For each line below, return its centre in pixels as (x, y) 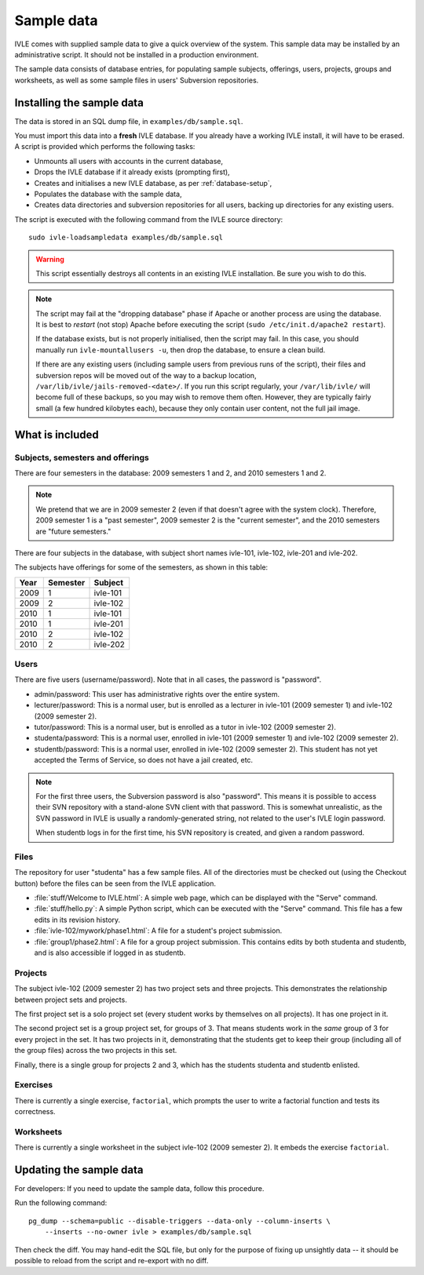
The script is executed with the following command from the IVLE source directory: (149, 219)
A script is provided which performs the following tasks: (105, 147)
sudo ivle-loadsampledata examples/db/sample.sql (126, 238)
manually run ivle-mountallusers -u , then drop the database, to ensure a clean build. (181, 350)
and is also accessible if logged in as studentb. (110, 953)
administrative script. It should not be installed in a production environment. (137, 54)
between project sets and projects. (71, 1000)
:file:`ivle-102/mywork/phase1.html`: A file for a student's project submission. (158, 931)
